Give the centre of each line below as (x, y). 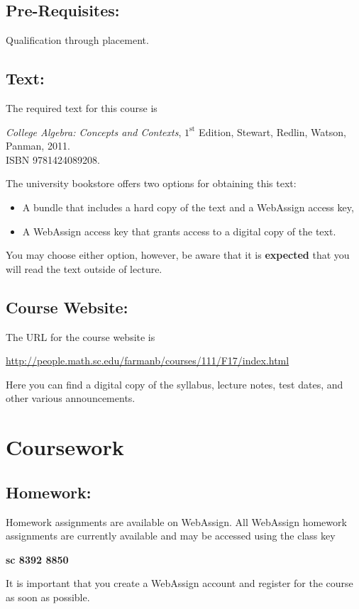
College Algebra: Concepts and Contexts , (94, 132)
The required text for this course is (82, 108)
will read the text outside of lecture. (84, 268)
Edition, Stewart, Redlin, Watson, (272, 132)
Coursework (65, 447)
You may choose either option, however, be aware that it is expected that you (178, 255)
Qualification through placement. (77, 40)
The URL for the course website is (81, 336)
